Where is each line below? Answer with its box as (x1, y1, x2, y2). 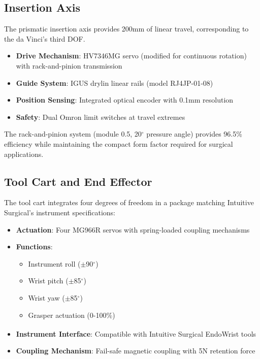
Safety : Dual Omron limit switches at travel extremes (16, 111, 185, 122)
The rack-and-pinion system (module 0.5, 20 (4, 128, 142, 139)
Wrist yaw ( (28, 292, 65, 303)
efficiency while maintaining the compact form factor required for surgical (4, 138, 233, 149)
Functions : (16, 241, 53, 252)
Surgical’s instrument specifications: (4, 207, 115, 217)
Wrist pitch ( (28, 275, 69, 286)
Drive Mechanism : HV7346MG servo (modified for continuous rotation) (16, 50, 247, 61)
